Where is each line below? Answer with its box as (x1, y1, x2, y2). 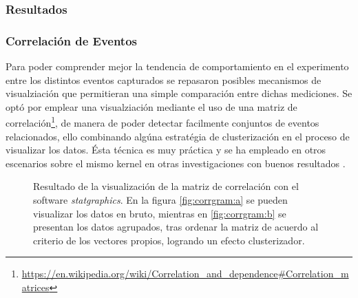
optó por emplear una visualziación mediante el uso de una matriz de (6, 99, 297, 114)
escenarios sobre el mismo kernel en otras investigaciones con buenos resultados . (6, 156, 346, 170)
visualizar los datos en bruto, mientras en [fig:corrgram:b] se (33, 206, 286, 220)
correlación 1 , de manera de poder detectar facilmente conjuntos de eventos (6, 114, 319, 130)
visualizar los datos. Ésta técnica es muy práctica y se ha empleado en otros (6, 142, 326, 157)
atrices (21, 280, 50, 295)
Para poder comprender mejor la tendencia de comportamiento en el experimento (6, 59, 349, 74)
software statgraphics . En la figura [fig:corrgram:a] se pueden (33, 193, 288, 207)
